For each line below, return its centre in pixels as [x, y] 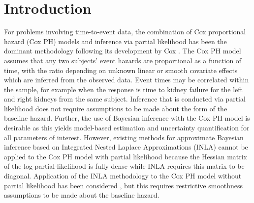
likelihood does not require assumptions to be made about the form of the [116, 108]
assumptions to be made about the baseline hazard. [82, 195]
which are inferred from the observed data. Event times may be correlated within [127, 80]
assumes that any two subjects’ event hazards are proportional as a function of [123, 60]
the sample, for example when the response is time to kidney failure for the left [124, 89]
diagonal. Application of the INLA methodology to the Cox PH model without [123, 176]
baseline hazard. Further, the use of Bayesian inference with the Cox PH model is [127, 118]
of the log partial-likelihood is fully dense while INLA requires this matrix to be [124, 166]
